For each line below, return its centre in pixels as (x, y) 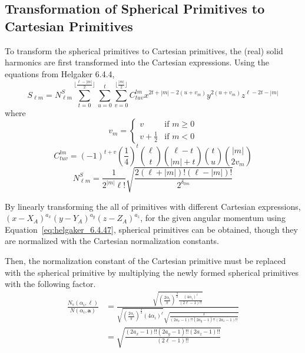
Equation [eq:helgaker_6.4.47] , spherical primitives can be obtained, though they (151, 229)
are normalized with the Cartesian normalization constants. (112, 241)
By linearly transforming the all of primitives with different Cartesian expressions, (153, 206)
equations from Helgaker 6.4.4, (60, 73)
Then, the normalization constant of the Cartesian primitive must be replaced (145, 260)
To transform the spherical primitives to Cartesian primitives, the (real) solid (144, 50)
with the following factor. (50, 284)
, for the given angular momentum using (213, 218)
